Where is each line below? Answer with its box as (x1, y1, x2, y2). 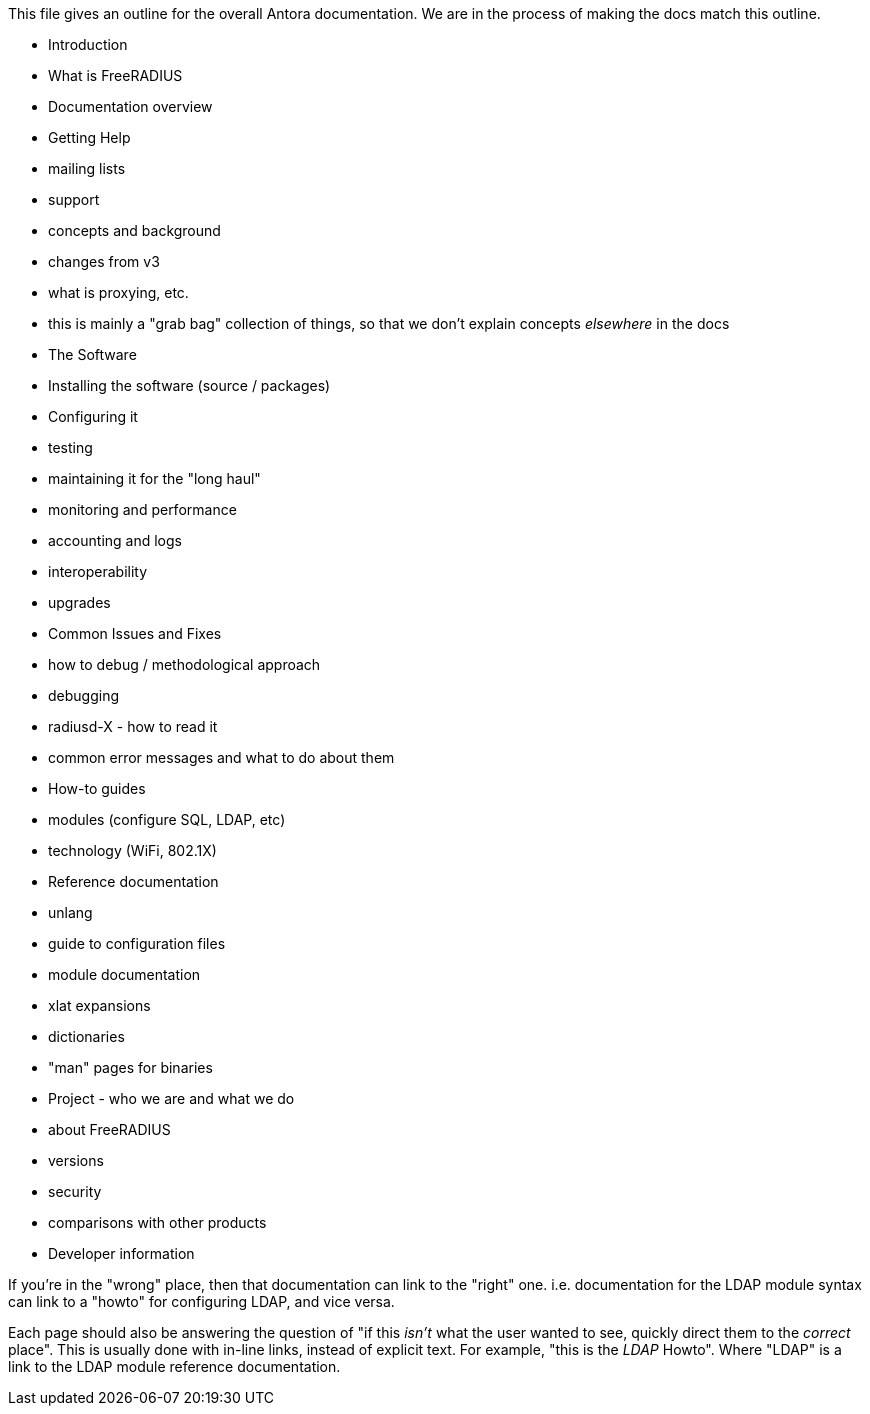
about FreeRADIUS (48, 1121, 171, 1138)
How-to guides (48, 780, 146, 797)
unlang (48, 904, 93, 921)
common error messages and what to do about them (48, 749, 395, 766)
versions (48, 1152, 104, 1169)
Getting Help (48, 129, 131, 146)
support (48, 191, 100, 208)
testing (48, 439, 93, 456)
